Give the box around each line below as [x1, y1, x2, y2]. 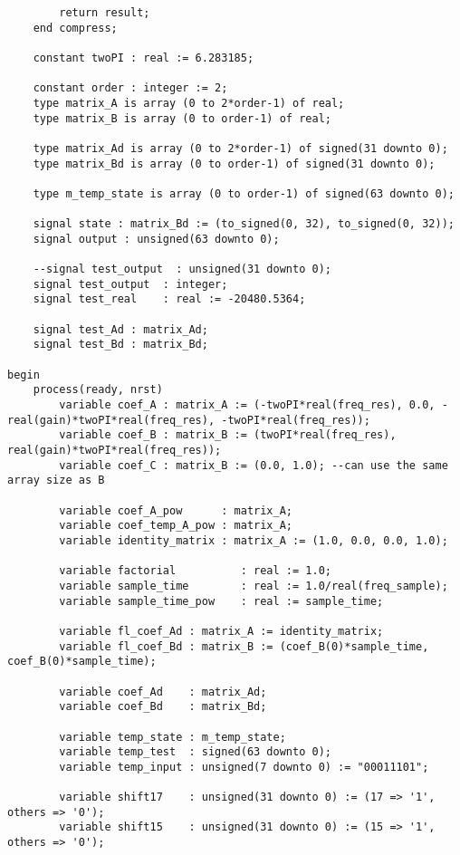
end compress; [33, 21, 118, 34]
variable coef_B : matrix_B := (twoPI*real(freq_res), [59, 428, 397, 442]
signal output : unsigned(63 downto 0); [33, 232, 280, 245]
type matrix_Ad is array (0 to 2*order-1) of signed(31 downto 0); [33, 141, 448, 155]
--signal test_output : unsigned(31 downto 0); [33, 263, 331, 276]
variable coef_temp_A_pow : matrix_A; [59, 519, 292, 533]
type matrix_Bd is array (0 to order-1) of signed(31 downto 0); [33, 157, 436, 170]
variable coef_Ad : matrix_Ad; [59, 685, 267, 698]
